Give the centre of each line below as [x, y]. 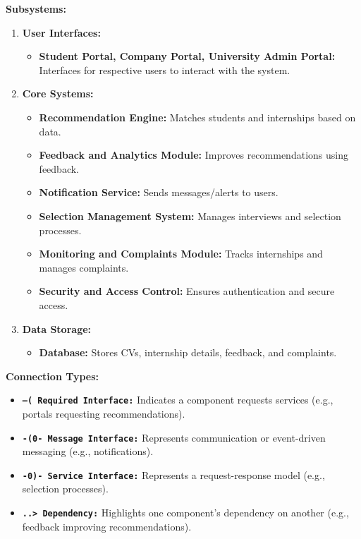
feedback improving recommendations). [107, 526]
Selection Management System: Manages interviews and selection [190, 216]
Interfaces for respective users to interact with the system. [165, 69]
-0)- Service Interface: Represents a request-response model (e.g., [173, 474]
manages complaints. [84, 267]
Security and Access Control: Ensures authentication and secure [187, 291]
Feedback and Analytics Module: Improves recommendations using [194, 155]
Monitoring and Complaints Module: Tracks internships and [181, 254]
